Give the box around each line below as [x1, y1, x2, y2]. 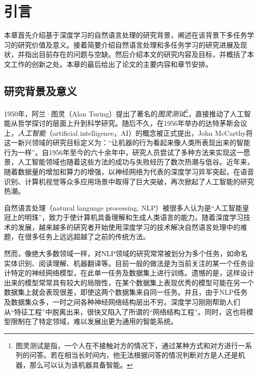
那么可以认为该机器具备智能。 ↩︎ [29, 360, 133, 370]
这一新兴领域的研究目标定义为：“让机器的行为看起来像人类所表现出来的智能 [4, 137, 251, 148]
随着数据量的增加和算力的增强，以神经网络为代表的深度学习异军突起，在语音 [4, 166, 254, 176]
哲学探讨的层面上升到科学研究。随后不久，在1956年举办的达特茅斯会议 [17, 117, 247, 128]
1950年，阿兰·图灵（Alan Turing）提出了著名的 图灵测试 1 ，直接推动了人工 [4, 107, 244, 118]
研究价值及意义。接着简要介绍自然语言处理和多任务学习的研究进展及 [17, 39, 240, 50]
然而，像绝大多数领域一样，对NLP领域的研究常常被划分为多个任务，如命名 [4, 248, 248, 259]
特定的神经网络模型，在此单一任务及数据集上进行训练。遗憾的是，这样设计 [10, 267, 254, 278]
